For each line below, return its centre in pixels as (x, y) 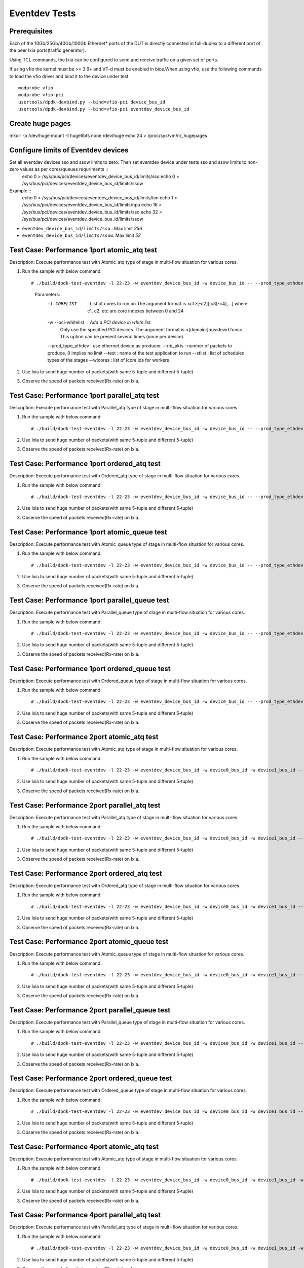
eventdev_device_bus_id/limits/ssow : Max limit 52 (82, 235)
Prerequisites (31, 31)
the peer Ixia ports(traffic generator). (48, 50)
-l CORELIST (62, 304)
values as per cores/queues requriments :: (64, 169)
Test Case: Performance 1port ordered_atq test (85, 464)
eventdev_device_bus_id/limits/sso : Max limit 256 (82, 228)
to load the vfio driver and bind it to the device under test (69, 76)
